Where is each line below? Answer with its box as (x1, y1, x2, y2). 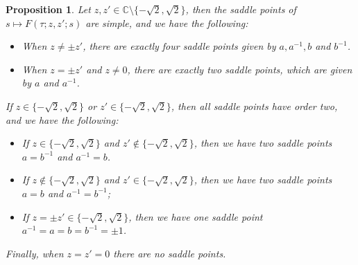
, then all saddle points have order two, (171, 98, 338, 113)
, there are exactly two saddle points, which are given (127, 62, 352, 76)
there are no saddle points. (113, 246, 226, 260)
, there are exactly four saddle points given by (83, 39, 276, 53)
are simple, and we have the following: (85, 15, 248, 30)
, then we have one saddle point (128, 209, 263, 223)
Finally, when (6, 246, 64, 260)
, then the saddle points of (185, 2, 296, 16)
